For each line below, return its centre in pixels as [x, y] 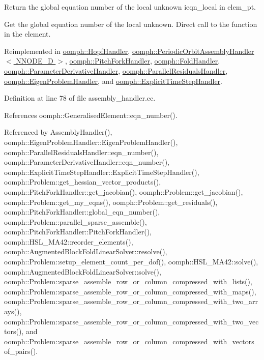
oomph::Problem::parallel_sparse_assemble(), [76, 221]
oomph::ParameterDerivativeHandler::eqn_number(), [87, 162]
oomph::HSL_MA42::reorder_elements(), [69, 241]
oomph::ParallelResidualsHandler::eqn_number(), [81, 152]
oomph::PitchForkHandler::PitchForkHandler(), [78, 232]
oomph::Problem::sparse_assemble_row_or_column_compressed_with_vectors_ [132, 341]
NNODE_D [35, 61]
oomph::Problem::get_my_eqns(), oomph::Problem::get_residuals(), [111, 202]
